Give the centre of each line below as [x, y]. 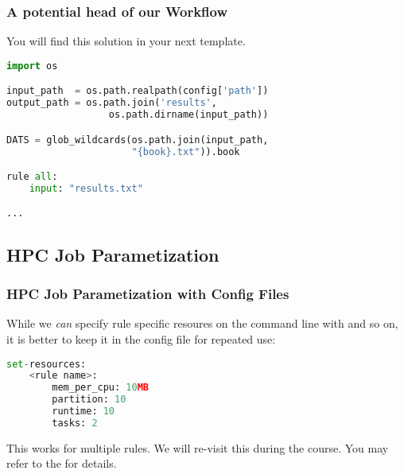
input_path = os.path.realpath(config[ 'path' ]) [138, 91]
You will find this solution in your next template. [126, 41]
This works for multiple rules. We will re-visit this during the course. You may [198, 447]
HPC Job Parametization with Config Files [148, 294]
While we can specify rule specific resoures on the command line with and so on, [202, 323]
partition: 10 [89, 400]
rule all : [32, 177]
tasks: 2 [75, 423]
